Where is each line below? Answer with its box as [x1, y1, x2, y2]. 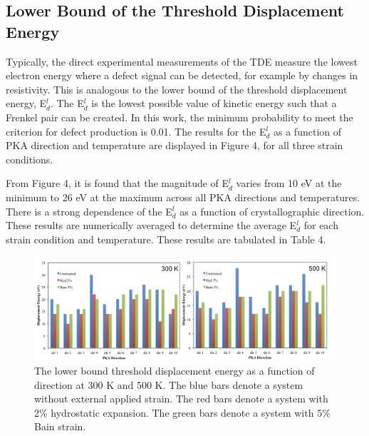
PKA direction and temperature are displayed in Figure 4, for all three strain [6, 138, 343, 153]
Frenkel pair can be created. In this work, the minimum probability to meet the [6, 109, 353, 124]
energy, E [6, 96, 47, 111]
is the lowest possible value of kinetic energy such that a [91, 96, 337, 111]
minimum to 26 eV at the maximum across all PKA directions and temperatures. [6, 189, 360, 204]
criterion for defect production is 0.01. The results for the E [6, 123, 266, 138]
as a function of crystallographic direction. [180, 203, 365, 218]
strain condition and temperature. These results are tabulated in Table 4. [6, 231, 326, 246]
